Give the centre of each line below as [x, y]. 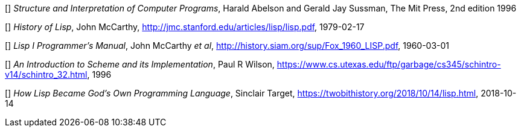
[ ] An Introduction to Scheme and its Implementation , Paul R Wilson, [140, 64]
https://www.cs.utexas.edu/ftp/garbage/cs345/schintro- [389, 64]
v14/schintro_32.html [46, 74]
